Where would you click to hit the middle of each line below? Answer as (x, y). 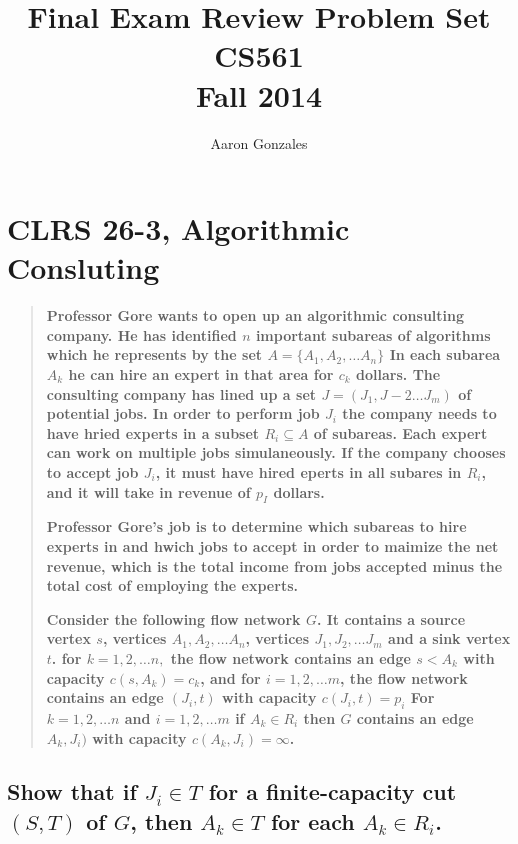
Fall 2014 (259, 94)
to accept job (92, 471)
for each (312, 820)
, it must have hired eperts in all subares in (308, 471)
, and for (230, 677)
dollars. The (398, 374)
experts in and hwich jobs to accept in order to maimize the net (272, 545)
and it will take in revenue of (148, 491)
